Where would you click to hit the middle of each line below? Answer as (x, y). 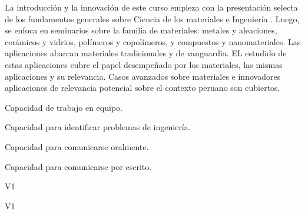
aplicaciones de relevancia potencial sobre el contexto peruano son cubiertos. (142, 88)
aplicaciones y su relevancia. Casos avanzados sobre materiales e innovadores (143, 76)
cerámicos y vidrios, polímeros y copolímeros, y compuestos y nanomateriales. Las (153, 41)
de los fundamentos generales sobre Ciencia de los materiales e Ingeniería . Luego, (152, 18)
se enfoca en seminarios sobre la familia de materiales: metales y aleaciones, (141, 30)
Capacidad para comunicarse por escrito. (78, 166)
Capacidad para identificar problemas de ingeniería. (98, 127)
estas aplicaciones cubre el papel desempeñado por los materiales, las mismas (144, 64)
